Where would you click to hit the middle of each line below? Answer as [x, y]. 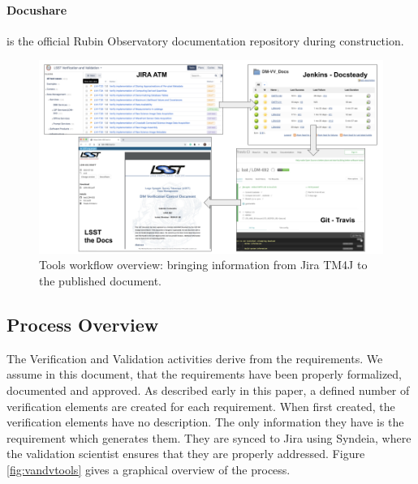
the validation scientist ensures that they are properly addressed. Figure [186, 454]
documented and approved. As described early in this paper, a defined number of [208, 390]
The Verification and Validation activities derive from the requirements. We [195, 358]
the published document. [100, 281]
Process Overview [83, 325]
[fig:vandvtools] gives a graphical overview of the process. [149, 470]
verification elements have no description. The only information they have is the [205, 422]
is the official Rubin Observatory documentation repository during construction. [205, 40]
